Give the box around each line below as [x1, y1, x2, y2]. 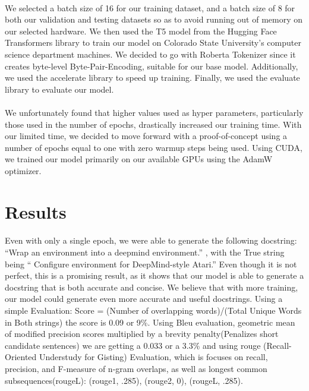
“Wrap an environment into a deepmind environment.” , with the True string [5, 246, 285, 258]
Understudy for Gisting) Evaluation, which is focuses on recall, [39, 351, 268, 363]
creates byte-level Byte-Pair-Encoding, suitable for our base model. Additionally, [5, 59, 298, 72]
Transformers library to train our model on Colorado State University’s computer [5, 36, 301, 49]
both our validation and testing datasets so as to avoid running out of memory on [5, 13, 303, 26]
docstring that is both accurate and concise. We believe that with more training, [5, 280, 298, 293]
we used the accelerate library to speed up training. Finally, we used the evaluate [5, 71, 300, 84]
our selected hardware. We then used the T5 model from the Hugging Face [5, 24, 277, 37]
